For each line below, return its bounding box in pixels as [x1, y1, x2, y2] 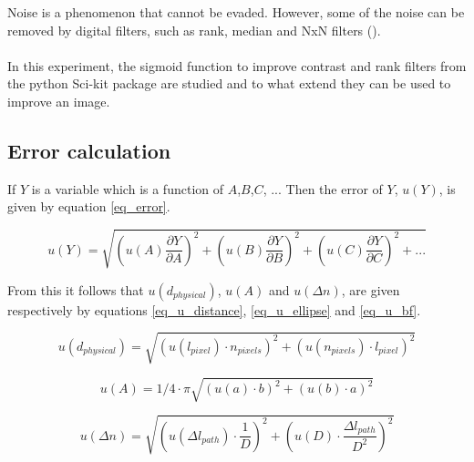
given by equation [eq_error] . [7, 197, 170, 216]
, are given [341, 280, 400, 299]
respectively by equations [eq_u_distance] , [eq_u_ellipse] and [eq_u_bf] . [7, 300, 421, 319]
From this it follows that [7, 280, 144, 299]
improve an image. [7, 91, 110, 110]
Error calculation [7, 136, 171, 164]
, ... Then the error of [263, 179, 383, 198]
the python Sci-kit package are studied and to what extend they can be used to [7, 74, 451, 93]
